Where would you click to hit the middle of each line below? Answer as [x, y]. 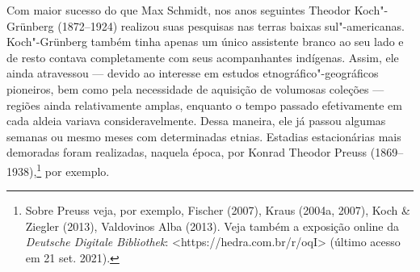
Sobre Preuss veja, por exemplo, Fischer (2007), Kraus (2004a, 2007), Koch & [218, 210]
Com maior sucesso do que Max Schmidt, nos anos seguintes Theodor [179, 10]
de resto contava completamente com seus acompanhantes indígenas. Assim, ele [203, 57]
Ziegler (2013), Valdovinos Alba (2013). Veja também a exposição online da [212, 226]
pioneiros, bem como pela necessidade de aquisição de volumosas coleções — [195, 88]
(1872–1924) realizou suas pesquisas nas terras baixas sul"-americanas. [231, 25]
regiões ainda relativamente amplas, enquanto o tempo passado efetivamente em [204, 105]
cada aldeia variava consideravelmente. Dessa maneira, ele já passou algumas [196, 121]
